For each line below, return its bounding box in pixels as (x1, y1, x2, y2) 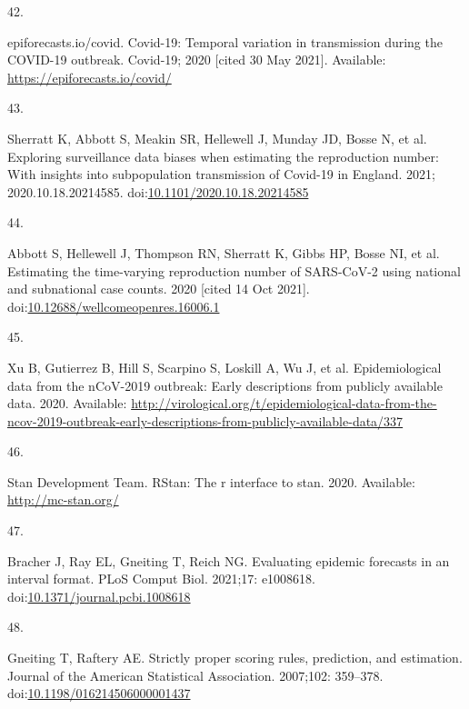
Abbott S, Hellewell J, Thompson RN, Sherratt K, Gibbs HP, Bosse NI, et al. (7, 243, 440, 262)
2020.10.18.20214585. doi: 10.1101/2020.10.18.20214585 (7, 182, 309, 201)
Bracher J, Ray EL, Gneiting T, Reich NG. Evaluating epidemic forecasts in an (7, 551, 450, 570)
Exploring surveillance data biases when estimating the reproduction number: (7, 146, 439, 165)
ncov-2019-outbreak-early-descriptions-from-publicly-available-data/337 (7, 411, 404, 430)
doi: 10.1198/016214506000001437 (7, 684, 191, 703)
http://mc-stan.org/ (7, 490, 119, 509)
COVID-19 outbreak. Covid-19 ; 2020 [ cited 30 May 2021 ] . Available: (7, 50, 386, 69)
